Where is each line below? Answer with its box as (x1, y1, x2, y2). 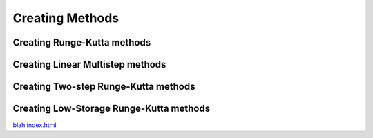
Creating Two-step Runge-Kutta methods (12, 81, 195, 92)
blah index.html (12, 121, 57, 129)
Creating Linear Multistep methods (12, 59, 166, 70)
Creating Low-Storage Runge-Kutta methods (12, 103, 211, 115)
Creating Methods (12, 10, 119, 26)
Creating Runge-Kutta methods (12, 37, 151, 48)
